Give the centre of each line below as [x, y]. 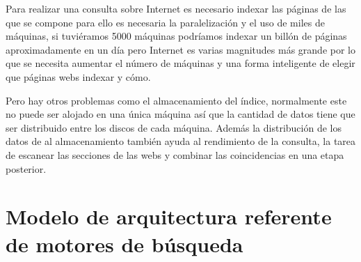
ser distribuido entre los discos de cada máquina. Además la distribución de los [174, 127]
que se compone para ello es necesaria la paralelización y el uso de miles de [165, 22]
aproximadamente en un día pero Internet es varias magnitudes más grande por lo [180, 49]
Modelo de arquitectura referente [169, 216]
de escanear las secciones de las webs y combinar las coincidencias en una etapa [175, 154]
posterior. [26, 168]
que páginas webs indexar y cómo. [78, 76]
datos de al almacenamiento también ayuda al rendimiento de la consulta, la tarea [181, 141]
